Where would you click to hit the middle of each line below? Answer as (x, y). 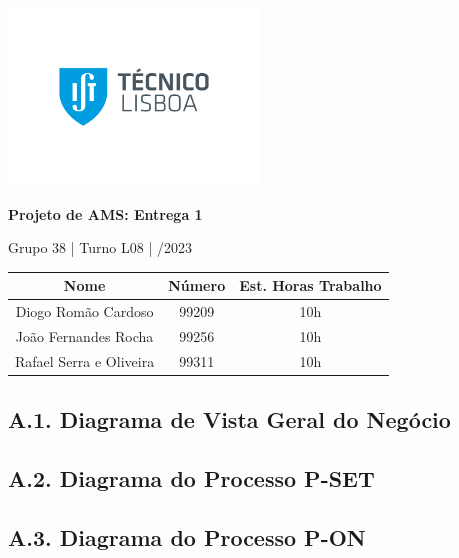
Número (197, 285)
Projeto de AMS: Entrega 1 (105, 213)
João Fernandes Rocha (84, 336)
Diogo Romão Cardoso (84, 311)
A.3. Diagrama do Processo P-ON (187, 536)
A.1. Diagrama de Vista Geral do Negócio (229, 419)
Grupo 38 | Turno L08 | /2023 (100, 247)
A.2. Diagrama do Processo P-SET (191, 478)
